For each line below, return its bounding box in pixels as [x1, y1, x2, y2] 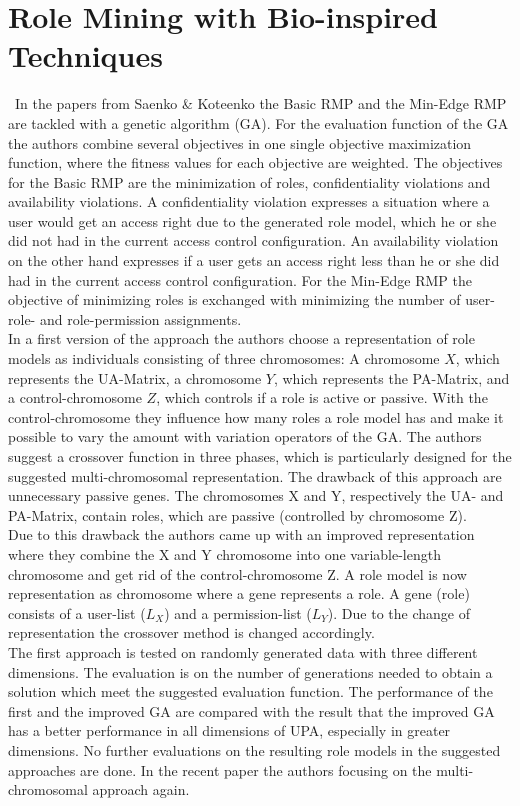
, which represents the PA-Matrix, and [273, 367, 510, 388]
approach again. [92, 779, 190, 800]
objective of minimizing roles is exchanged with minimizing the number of [8, 289, 461, 310]
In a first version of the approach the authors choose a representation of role [8, 328, 475, 349]
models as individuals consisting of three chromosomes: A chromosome [8, 348, 440, 369]
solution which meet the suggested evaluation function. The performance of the [8, 681, 493, 702]
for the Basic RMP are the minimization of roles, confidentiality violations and [8, 171, 491, 192]
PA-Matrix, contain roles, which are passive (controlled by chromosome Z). [8, 504, 467, 525]
